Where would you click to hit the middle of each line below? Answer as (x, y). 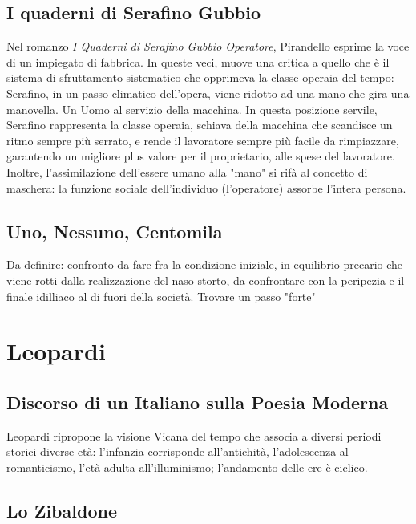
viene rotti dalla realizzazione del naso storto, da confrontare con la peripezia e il (206, 280)
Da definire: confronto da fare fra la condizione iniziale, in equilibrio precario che (205, 264)
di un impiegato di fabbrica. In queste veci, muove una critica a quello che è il (198, 61)
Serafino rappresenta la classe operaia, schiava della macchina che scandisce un (200, 125)
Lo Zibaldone (62, 510)
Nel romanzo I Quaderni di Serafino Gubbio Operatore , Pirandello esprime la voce (208, 46)
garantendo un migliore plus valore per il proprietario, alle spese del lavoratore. (201, 156)
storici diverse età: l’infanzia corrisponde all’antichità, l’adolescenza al (178, 451)
